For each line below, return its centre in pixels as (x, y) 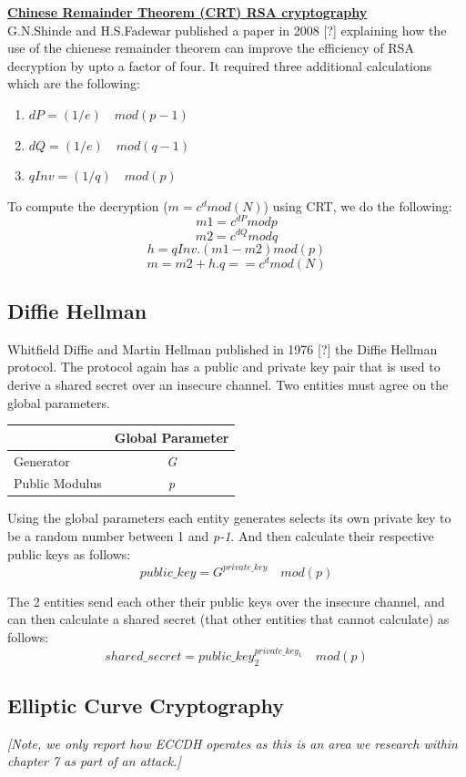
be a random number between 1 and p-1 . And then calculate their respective (221, 536)
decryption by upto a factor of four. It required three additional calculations (220, 65)
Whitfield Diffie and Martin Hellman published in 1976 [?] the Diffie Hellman (223, 348)
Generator (42, 460)
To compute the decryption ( (88, 205)
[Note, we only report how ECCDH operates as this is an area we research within (233, 743)
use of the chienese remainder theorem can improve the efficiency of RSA (211, 48)
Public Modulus (58, 483)
